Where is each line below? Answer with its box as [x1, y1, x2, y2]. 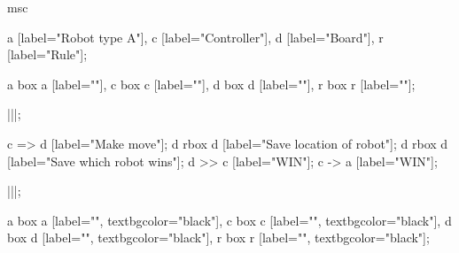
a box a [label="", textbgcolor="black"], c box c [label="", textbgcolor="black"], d [7, 211, 452, 229]
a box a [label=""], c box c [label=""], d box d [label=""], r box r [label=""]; [7, 74, 416, 93]
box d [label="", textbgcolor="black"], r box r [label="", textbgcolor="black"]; [7, 228, 430, 247]
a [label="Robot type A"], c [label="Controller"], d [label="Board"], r [7, 27, 384, 46]
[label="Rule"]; [7, 45, 88, 64]
